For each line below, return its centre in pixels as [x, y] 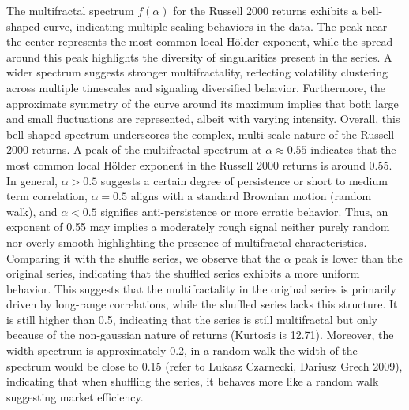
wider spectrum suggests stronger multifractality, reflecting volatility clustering [197, 72]
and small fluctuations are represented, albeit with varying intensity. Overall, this [203, 119]
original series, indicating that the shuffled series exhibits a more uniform [183, 273]
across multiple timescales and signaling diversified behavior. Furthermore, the [196, 87]
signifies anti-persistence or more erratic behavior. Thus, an [244, 211]
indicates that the [353, 149]
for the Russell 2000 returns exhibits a [265, 10]
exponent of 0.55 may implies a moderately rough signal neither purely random [198, 227]
